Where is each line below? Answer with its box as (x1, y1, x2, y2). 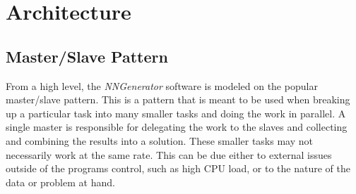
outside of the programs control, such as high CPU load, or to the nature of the (6, 161, 350, 176)
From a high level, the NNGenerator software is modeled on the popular (6, 78, 318, 93)
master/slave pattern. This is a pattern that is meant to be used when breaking (6, 92, 350, 107)
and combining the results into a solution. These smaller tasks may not (6, 133, 313, 148)
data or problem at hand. (6, 174, 115, 189)
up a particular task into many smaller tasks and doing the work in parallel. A (6, 105, 346, 120)
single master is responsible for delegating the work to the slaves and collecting (6, 119, 348, 134)
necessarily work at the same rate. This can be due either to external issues (6, 147, 332, 162)
